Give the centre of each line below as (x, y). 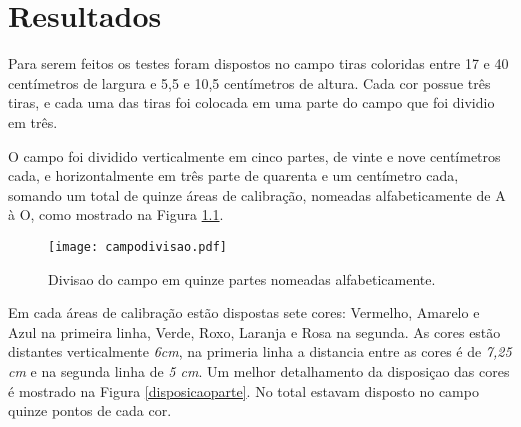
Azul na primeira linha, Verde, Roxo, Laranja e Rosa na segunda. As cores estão (254, 331)
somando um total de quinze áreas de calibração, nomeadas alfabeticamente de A (257, 194)
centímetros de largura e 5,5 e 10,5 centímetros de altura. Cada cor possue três (249, 82)
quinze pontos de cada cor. (90, 410)
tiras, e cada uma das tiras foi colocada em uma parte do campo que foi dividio (251, 102)
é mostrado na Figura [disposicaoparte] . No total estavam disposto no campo (243, 390)
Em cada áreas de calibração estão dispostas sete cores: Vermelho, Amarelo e (244, 312)
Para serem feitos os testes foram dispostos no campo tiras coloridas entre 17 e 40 (258, 63)
